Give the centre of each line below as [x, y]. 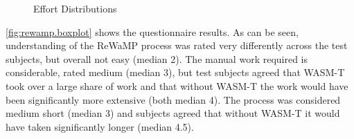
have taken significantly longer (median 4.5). [100, 126]
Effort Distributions [75, 8]
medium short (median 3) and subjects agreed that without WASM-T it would [173, 113]
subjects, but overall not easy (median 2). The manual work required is [157, 58]
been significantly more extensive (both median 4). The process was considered [173, 99]
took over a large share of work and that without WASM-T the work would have [177, 85]
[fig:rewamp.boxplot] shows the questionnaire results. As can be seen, [152, 31]
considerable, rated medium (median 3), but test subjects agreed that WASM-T [175, 72]
